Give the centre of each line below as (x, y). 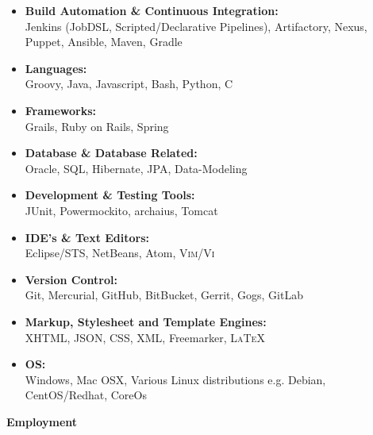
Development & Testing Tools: (110, 195)
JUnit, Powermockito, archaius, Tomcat (121, 210)
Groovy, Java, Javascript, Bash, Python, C (129, 84)
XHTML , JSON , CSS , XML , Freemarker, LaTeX (145, 337)
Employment (42, 421)
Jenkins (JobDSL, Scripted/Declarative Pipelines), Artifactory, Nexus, (196, 26)
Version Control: (71, 279)
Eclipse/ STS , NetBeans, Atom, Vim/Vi (120, 253)
